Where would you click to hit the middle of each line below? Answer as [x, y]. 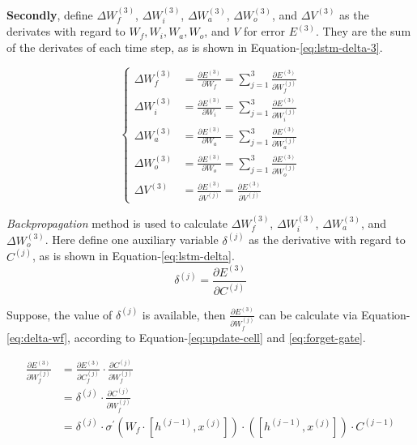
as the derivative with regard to [327, 240]
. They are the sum [363, 31]
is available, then [184, 314]
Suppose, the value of [60, 314]
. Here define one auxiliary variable [132, 240]
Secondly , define [50, 14]
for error [264, 31]
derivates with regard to [66, 31]
